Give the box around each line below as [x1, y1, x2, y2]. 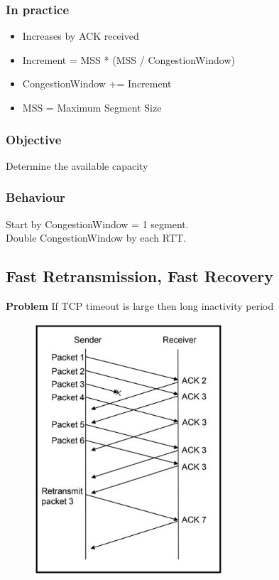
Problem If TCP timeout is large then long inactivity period [6, 299, 274, 313]
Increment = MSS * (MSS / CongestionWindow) [22, 52, 235, 67]
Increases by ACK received [22, 28, 139, 43]
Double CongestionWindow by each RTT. [6, 230, 187, 245]
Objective [6, 130, 62, 148]
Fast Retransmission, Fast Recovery [6, 265, 273, 287]
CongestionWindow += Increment [22, 76, 172, 91]
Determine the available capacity [6, 158, 148, 173]
